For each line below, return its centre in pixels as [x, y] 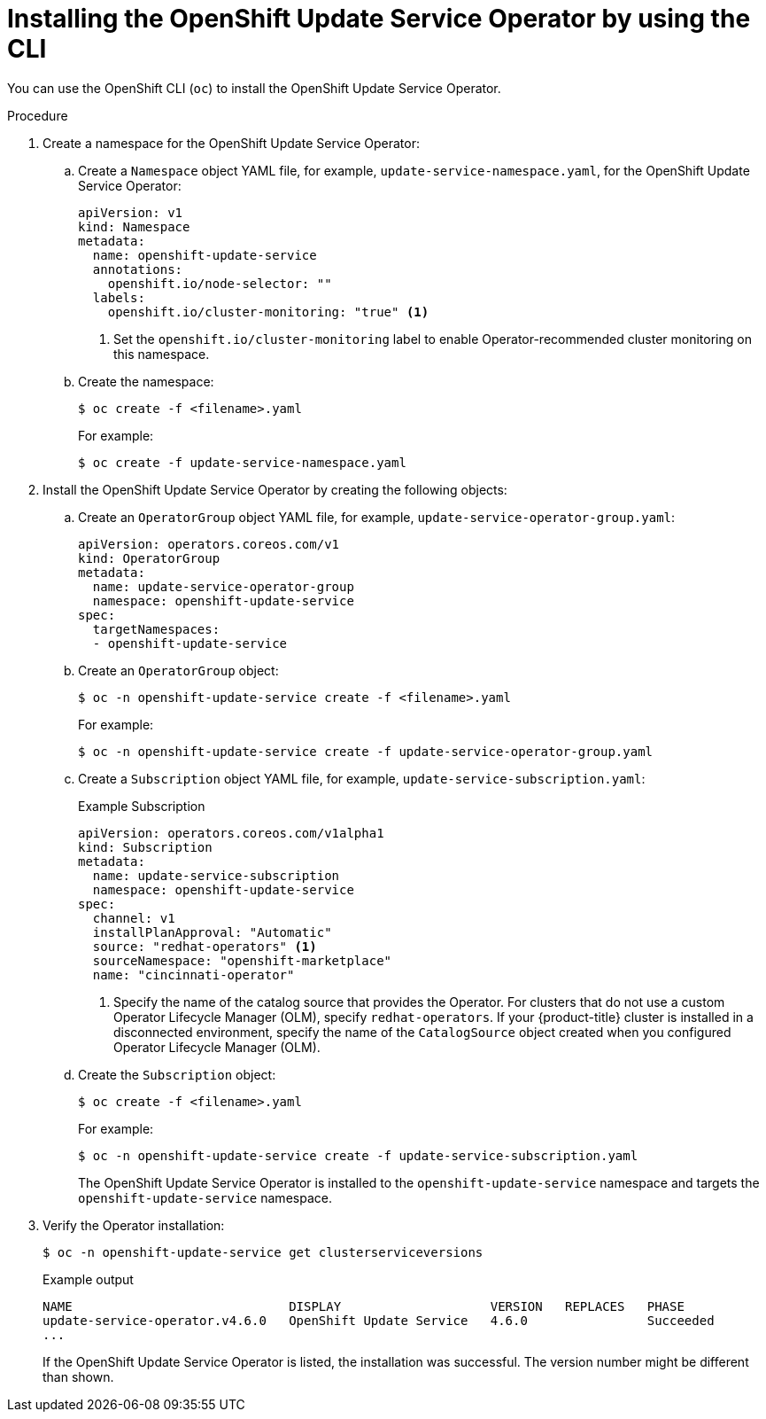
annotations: [138, 269]
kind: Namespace [134, 226]
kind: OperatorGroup [149, 558]
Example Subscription [142, 806]
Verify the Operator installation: [134, 1225]
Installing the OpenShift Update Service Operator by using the [379, 19]
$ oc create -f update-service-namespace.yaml [242, 462]
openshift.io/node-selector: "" [220, 283]
